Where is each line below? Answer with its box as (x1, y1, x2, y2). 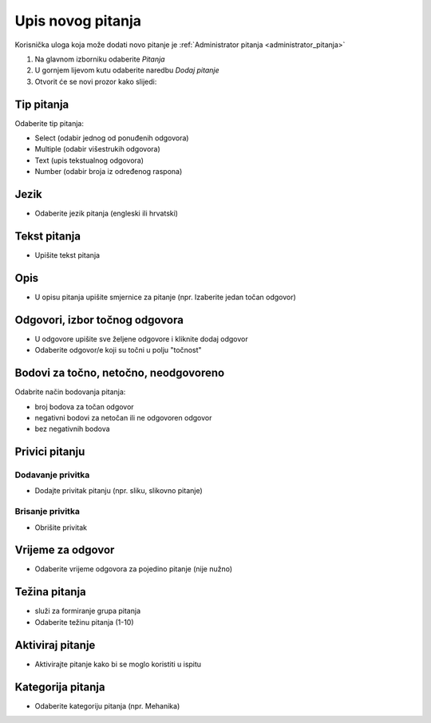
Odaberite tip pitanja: (14, 118, 84, 128)
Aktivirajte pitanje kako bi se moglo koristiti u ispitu (34, 659, 202, 669)
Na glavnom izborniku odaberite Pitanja (34, 54, 165, 64)
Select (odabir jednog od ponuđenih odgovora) (34, 133, 189, 143)
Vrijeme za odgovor (14, 543, 115, 557)
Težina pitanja (14, 585, 87, 599)
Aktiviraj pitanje (14, 638, 96, 652)
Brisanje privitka (14, 506, 80, 517)
